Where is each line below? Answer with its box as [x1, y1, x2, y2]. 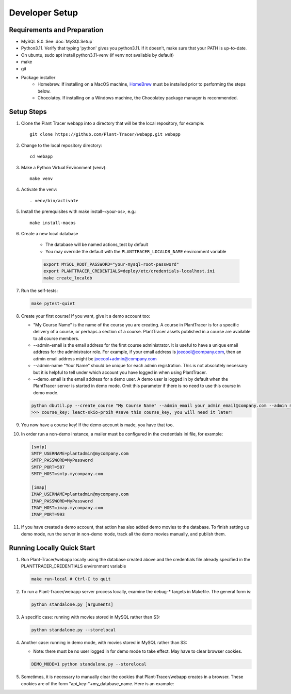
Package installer [21, 75, 56, 81]
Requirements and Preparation [9, 26, 104, 34]
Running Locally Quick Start [9, 544, 96, 552]
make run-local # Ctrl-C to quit [31, 576, 111, 582]
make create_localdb [43, 275, 92, 281]
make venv [30, 176, 53, 181]
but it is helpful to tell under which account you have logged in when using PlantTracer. [33, 369, 207, 375]
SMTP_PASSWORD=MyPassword [31, 457, 93, 463]
